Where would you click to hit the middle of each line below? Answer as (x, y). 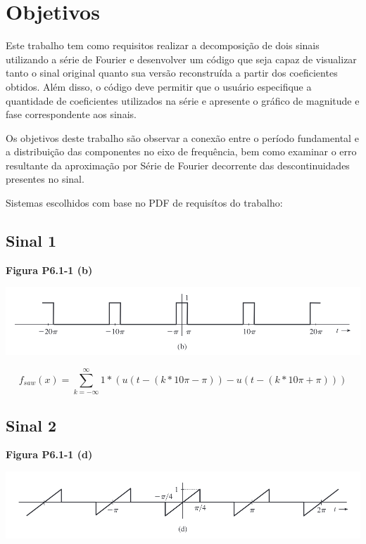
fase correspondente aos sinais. (71, 114)
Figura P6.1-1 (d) (49, 454)
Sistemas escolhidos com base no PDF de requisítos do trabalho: (144, 203)
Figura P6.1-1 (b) (49, 270)
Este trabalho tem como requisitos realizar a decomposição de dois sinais (163, 45)
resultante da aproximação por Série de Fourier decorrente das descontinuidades (178, 165)
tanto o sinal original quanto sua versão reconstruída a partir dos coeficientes (172, 73)
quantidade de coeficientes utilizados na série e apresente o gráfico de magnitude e (183, 100)
